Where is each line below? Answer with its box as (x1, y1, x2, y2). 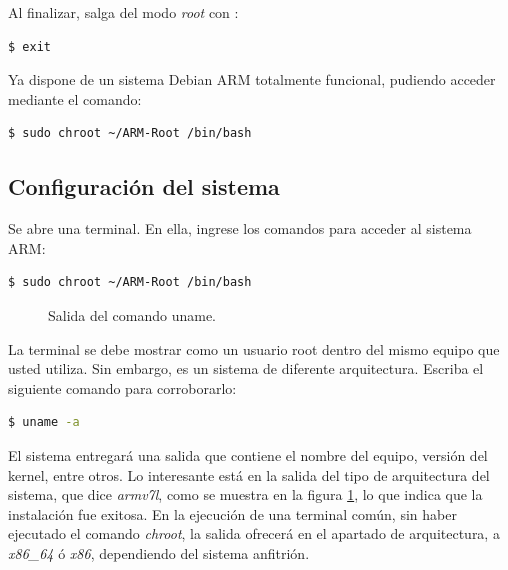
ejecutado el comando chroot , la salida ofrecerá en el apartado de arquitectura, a (8, 523, 500, 544)
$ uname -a (8, 415, 80, 430)
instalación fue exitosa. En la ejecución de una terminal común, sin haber (8, 503, 457, 524)
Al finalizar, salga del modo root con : (8, 2, 239, 22)
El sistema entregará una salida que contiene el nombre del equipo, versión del (8, 444, 488, 465)
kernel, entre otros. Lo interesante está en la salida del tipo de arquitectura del (8, 464, 490, 485)
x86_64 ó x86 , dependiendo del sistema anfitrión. (8, 542, 310, 563)
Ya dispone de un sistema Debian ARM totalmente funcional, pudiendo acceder (8, 69, 496, 90)
